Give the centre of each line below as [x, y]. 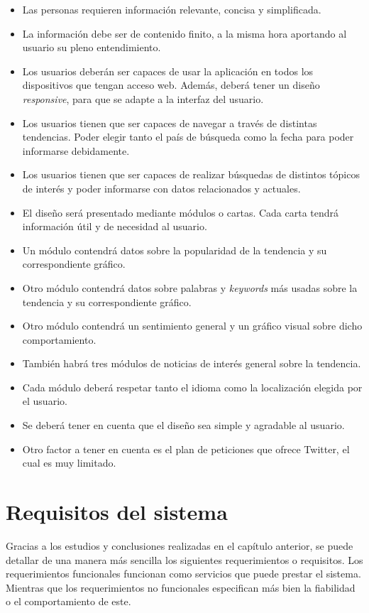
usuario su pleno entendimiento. [92, 47]
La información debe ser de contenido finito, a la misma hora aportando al [184, 33]
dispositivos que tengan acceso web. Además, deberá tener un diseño [171, 85]
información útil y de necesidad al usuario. [115, 226]
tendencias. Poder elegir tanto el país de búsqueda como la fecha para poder [188, 137]
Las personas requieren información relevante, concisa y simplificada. [172, 9]
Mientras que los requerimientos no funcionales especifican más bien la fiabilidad [181, 587]
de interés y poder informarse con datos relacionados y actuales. [161, 188]
